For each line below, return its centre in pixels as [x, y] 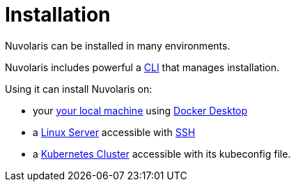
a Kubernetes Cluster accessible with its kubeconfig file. [162, 154]
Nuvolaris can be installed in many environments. [118, 45]
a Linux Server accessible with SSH [114, 132]
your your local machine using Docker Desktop [140, 110]
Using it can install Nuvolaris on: [79, 89]
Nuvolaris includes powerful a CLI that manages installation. [142, 67]
